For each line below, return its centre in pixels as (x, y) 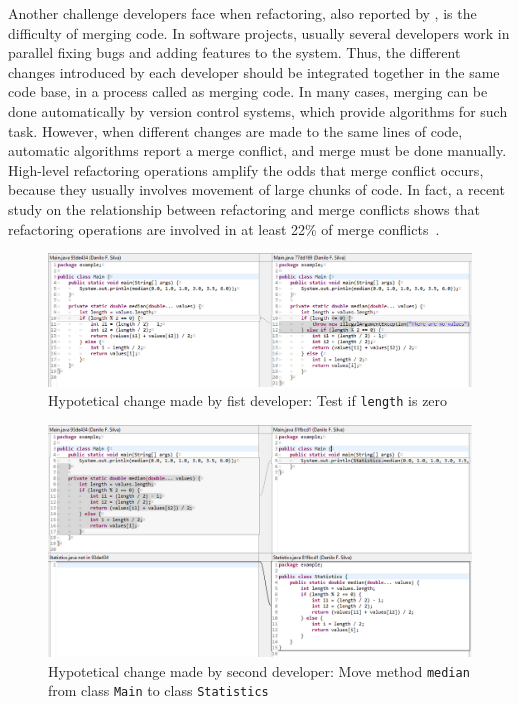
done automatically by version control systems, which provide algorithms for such (258, 110)
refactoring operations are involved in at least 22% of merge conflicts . (224, 228)
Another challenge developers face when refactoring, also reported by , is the (242, 13)
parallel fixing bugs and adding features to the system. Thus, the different (234, 52)
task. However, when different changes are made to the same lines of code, (235, 130)
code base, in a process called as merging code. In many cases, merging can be (248, 91)
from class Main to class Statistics (158, 690)
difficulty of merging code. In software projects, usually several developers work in (259, 32)
